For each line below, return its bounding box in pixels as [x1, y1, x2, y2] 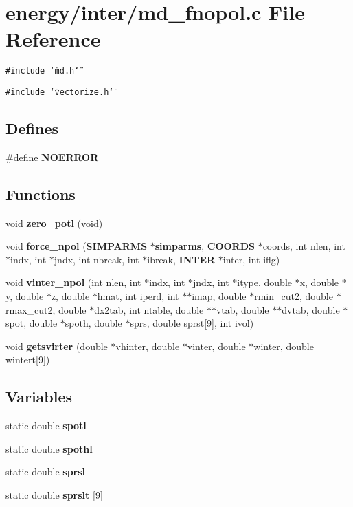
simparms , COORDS [155, 239, 255, 253]
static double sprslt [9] [5, 487, 103, 501]
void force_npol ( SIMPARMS [5, 239, 148, 253]
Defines [5, 118, 59, 139]
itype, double [237, 275, 292, 290]
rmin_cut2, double [254, 289, 333, 303]
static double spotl [5, 418, 87, 433]
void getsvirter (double [5, 338, 108, 353]
